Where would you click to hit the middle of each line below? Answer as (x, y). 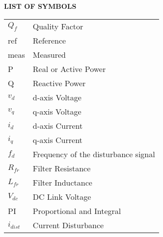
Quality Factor (58, 26)
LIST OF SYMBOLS (40, 6)
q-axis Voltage (57, 111)
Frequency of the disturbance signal (94, 154)
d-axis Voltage (57, 97)
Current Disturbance (68, 225)
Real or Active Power (69, 69)
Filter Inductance (62, 182)
